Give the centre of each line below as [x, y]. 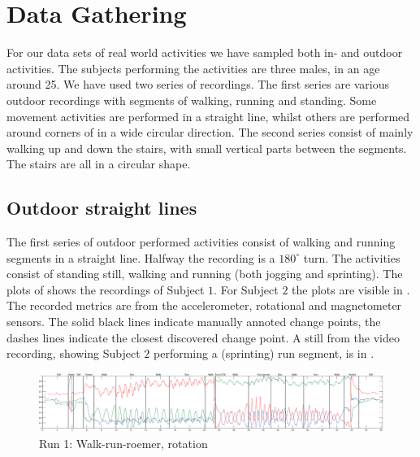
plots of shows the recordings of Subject [106, 289]
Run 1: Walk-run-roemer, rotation [123, 443]
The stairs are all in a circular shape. [99, 164]
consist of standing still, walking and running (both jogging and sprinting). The [205, 274]
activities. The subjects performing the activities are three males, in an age [193, 68]
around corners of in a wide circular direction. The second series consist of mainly [210, 132]
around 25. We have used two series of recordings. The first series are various [198, 84]
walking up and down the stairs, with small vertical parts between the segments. [207, 148]
